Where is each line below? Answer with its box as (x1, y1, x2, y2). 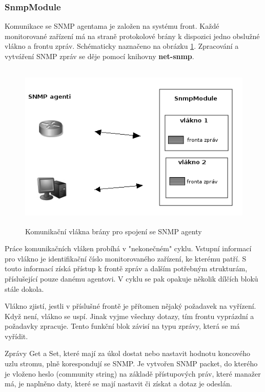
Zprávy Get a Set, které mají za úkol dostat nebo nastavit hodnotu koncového (5, 348, 251, 359)
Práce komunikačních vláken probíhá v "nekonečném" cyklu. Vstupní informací (5, 243, 252, 254)
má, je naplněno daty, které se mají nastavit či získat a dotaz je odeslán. (5, 378, 232, 389)
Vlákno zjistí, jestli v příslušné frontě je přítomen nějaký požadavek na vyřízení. (5, 301, 256, 311)
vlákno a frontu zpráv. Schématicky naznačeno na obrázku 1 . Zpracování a (5, 41, 239, 51)
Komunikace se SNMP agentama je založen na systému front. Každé (5, 21, 219, 31)
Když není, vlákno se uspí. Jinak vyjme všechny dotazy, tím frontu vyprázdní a (5, 310, 254, 321)
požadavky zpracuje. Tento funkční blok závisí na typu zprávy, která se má (5, 321, 240, 331)
